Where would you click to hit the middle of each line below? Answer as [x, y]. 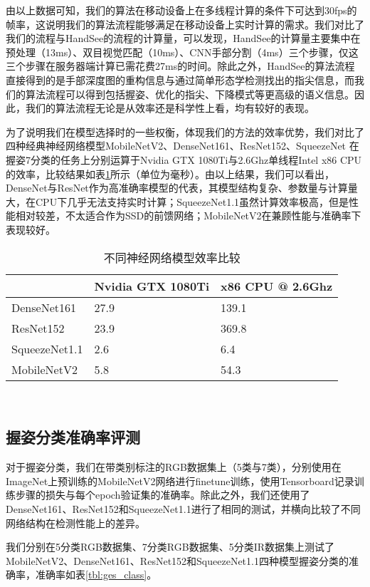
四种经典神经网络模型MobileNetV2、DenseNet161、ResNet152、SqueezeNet [176, 146]
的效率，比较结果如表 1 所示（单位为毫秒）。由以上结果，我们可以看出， [170, 173]
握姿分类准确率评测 [73, 437]
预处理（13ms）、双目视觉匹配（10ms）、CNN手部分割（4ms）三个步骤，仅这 [182, 52]
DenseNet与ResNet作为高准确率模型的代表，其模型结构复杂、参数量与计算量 [182, 188]
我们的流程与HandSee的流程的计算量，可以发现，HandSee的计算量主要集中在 [183, 38]
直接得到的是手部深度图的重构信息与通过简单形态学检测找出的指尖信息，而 [180, 79]
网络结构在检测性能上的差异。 [75, 523]
